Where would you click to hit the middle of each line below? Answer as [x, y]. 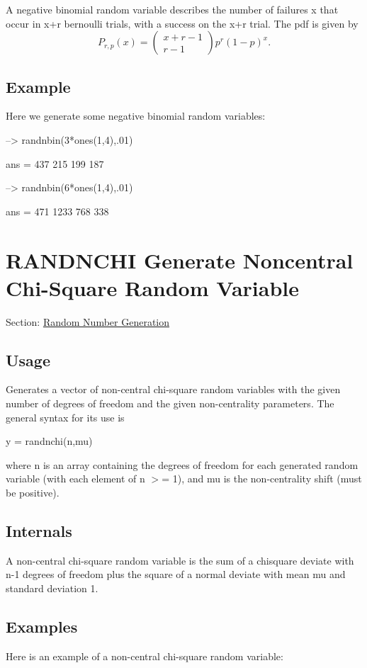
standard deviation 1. [52, 588]
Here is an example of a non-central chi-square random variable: [145, 656]
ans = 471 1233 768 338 [57, 211]
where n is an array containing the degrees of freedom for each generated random [182, 464]
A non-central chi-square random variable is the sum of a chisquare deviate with [180, 560]
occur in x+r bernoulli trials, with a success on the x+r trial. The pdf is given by [182, 23]
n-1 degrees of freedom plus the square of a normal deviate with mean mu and [176, 574]
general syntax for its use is [65, 417]
